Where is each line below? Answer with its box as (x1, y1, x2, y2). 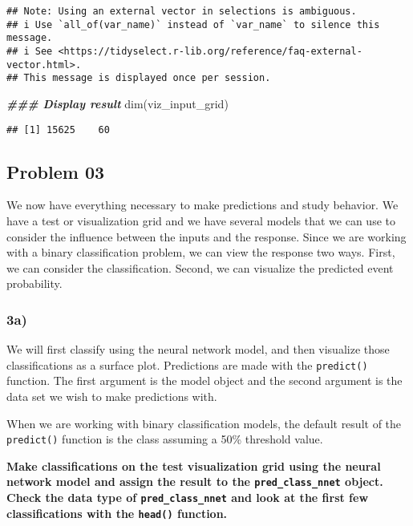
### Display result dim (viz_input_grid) (6, 95, 229, 111)
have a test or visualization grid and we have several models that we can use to (6, 212, 395, 229)
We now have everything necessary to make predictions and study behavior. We (6, 196, 399, 213)
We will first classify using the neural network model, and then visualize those (6, 341, 390, 358)
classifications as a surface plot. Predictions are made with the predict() (6, 356, 368, 373)
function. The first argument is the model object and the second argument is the (6, 372, 403, 389)
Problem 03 (6, 159, 105, 184)
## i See (6, 45, 53, 57)
